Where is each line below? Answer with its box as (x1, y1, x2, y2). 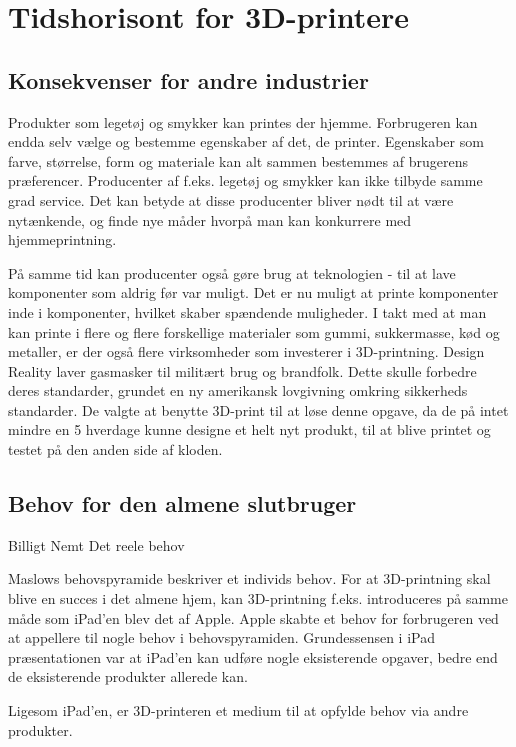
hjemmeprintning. (8, 229, 117, 250)
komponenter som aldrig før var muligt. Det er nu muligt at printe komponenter (8, 282, 499, 303)
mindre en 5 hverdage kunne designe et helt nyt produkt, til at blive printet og (8, 419, 491, 440)
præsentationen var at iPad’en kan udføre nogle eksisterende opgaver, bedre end (8, 646, 498, 667)
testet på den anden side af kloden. (8, 439, 223, 460)
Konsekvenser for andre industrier (8, 64, 369, 95)
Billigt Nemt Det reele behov (8, 534, 185, 555)
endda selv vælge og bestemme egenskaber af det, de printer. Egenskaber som (8, 131, 484, 152)
